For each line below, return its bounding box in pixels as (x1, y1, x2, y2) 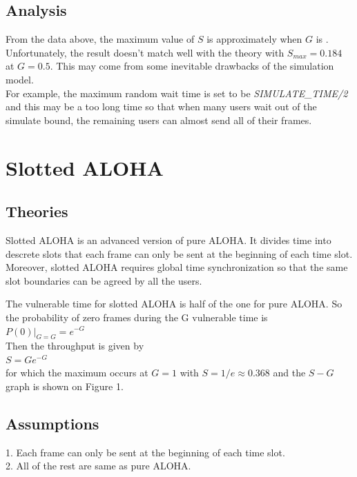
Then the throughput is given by (6, 338, 144, 353)
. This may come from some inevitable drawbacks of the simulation (50, 59, 334, 73)
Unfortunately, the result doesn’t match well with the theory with (6, 45, 284, 59)
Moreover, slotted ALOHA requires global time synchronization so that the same (6, 260, 348, 274)
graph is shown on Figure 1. (6, 379, 124, 394)
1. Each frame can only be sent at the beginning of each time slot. (6, 445, 285, 459)
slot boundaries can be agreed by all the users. (6, 273, 202, 287)
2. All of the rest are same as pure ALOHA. (6, 458, 191, 473)
